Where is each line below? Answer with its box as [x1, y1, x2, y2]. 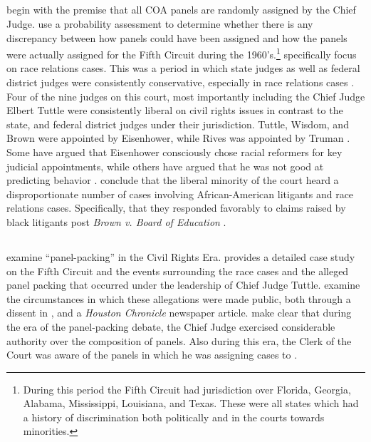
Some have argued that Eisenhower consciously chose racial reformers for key [6, 144, 343, 159]
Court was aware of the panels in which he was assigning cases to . [6, 347, 298, 362]
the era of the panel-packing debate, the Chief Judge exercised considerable [6, 319, 335, 334]
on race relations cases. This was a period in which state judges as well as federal [6, 61, 360, 76]
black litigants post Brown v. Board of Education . [6, 214, 226, 229]
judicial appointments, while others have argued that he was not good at [6, 158, 324, 173]
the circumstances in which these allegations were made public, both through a [6, 291, 351, 306]
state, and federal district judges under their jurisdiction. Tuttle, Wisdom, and [6, 116, 349, 131]
